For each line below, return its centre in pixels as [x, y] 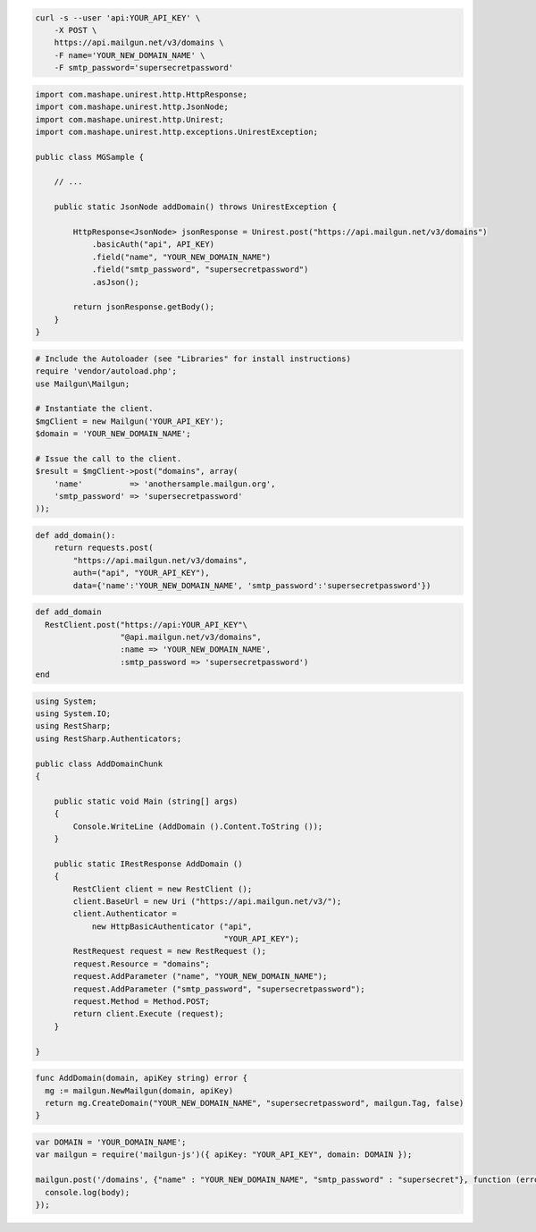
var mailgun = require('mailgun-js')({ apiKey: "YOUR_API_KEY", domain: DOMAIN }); [224, 1155]
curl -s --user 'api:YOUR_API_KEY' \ [118, 17]
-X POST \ [75, 30]
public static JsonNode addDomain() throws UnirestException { [196, 207]
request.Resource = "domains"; [141, 964]
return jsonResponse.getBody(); [143, 307]
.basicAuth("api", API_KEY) [153, 245]
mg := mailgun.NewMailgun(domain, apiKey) [139, 1090]
